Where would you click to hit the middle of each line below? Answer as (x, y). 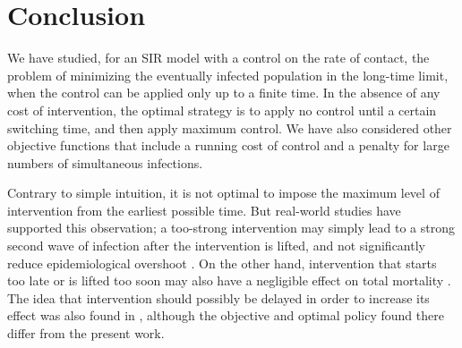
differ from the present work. (86, 333)
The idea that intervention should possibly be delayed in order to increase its (218, 297)
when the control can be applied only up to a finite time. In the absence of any (224, 93)
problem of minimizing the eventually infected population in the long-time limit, (228, 75)
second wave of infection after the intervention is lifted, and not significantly (216, 246)
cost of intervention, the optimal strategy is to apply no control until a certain (222, 110)
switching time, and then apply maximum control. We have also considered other (230, 127)
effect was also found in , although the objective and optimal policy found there (226, 315)
